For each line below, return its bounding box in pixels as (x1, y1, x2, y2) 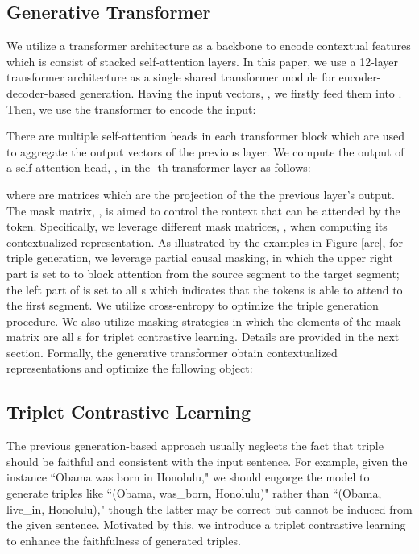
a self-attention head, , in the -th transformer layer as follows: (6, 159, 311, 176)
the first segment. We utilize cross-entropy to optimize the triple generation (6, 297, 379, 314)
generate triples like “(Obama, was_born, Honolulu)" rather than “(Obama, (6, 485, 382, 502)
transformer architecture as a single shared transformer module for (6, 69, 335, 85)
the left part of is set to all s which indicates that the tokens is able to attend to (6, 281, 403, 298)
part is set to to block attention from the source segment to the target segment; (6, 265, 400, 281)
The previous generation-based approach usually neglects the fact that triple (6, 437, 384, 454)
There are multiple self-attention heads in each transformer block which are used (6, 127, 405, 144)
